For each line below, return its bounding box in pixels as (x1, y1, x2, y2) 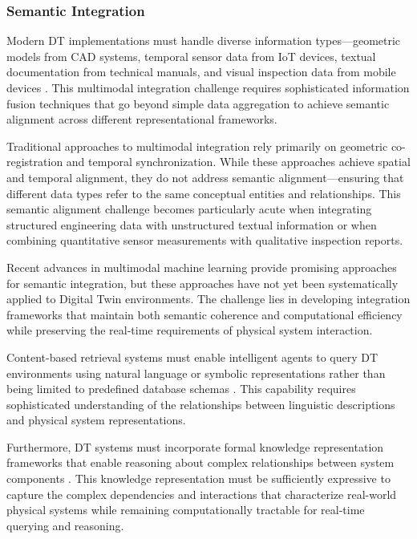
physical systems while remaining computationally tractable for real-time (6, 501, 365, 518)
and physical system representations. (6, 411, 186, 428)
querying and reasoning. (6, 517, 124, 533)
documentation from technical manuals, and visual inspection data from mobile (6, 63, 396, 80)
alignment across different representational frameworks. (6, 111, 277, 128)
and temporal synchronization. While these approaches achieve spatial (66, 153, 411, 170)
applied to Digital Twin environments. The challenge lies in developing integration (6, 290, 411, 307)
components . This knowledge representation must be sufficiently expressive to (6, 470, 391, 487)
